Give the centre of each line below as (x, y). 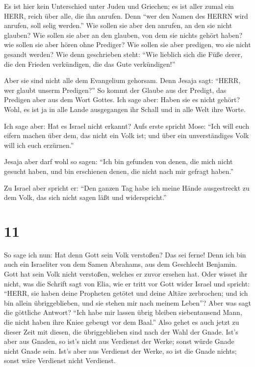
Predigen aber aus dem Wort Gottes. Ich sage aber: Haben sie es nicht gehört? (122, 99)
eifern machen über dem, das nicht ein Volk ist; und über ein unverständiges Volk (127, 135)
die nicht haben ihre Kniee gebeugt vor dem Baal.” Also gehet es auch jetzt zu (122, 322)
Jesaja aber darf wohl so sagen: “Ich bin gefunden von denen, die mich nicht (118, 161)
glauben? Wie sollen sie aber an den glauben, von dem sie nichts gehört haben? (123, 35)
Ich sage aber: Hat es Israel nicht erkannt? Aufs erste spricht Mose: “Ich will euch (127, 126)
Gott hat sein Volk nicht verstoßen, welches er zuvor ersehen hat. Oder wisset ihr (126, 274)
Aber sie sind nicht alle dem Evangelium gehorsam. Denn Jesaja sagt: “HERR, (122, 80)
